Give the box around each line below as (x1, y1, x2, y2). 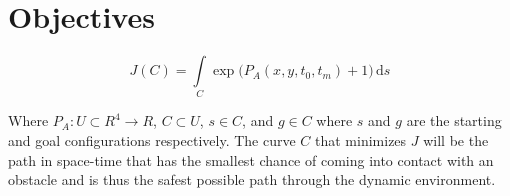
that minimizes (315, 130, 407, 151)
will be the (423, 130, 489, 151)
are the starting (406, 110, 502, 131)
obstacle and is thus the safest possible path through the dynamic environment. (8, 169, 496, 190)
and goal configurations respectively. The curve (8, 130, 296, 151)
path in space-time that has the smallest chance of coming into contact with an (8, 149, 494, 170)
